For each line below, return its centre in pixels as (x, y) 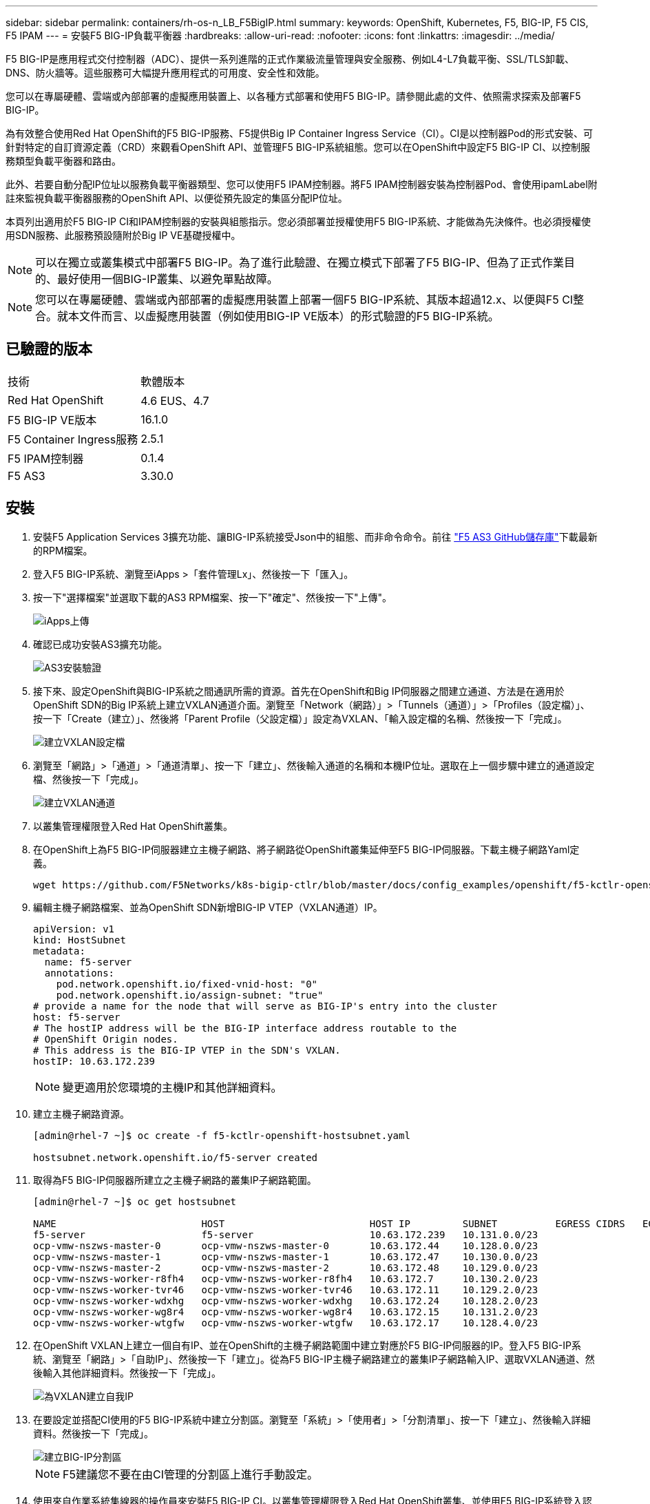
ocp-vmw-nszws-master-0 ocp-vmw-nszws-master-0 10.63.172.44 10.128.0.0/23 (286, 1245)
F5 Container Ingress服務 (73, 439)
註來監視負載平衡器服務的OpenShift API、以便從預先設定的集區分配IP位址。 (177, 198)
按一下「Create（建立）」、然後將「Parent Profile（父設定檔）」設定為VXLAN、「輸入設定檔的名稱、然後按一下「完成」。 (300, 718)
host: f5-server (77, 1017)
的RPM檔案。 (63, 550)
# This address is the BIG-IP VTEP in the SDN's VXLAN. (187, 1050)
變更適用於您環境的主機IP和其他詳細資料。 (172, 1087)
